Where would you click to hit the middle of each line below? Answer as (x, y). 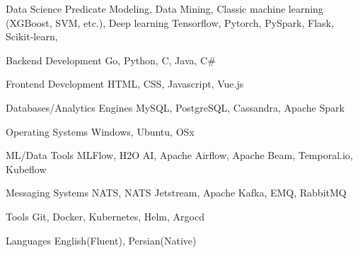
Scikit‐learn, (32, 36)
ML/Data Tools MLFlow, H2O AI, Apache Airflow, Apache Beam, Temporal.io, (179, 155)
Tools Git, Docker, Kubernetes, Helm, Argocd (105, 216)
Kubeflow (26, 169)
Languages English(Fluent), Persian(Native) (101, 240)
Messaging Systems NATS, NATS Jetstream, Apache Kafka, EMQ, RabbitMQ (176, 193)
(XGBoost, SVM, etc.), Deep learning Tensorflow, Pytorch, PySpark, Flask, (170, 22)
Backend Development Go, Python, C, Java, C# (111, 60)
